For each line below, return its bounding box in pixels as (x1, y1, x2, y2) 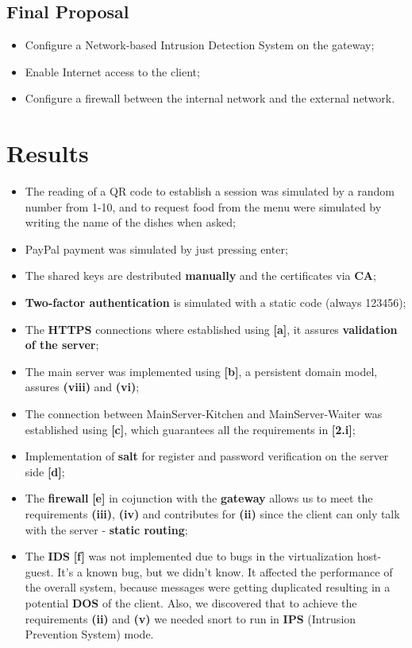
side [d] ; (25, 463, 65, 479)
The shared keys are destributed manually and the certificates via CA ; (25, 267, 376, 284)
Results (6, 137, 89, 169)
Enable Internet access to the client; (25, 63, 200, 80)
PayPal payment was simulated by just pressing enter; (25, 240, 288, 257)
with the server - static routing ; (25, 521, 188, 537)
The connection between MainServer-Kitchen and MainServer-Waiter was (25, 405, 383, 422)
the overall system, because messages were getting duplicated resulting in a (25, 579, 391, 596)
